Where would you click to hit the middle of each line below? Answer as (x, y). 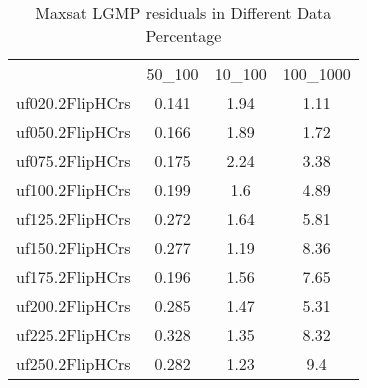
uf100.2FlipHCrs (73, 189)
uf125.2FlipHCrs (73, 218)
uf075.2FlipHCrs (73, 160)
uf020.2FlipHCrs (73, 102)
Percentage (183, 35)
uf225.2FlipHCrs (73, 334)
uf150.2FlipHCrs (73, 247)
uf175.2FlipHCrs (73, 276)
